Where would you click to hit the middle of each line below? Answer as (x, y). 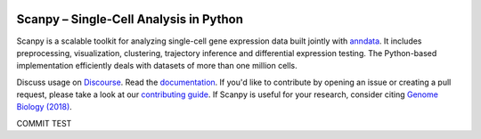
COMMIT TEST (44, 123)
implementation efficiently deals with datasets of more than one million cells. (157, 66)
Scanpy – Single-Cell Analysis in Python (130, 19)
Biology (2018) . (45, 107)
